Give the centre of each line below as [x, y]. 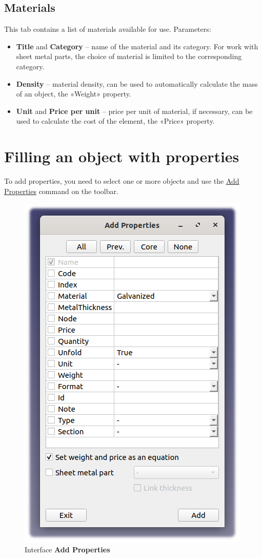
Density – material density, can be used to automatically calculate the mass [137, 83]
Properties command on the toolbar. [61, 191]
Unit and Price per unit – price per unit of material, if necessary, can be [134, 111]
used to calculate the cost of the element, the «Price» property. [115, 121]
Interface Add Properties [67, 549]
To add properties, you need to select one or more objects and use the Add [122, 181]
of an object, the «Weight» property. [74, 94]
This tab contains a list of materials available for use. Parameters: [108, 29]
